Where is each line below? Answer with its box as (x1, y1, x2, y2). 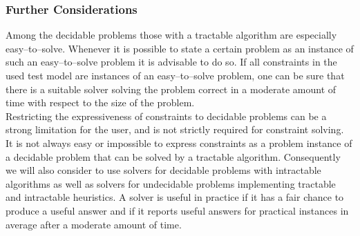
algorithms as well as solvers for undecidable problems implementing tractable (6, 176, 336, 190)
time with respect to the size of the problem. (6, 95, 195, 110)
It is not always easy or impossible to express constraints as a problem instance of (6, 135, 352, 150)
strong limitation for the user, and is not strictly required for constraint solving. (6, 122, 344, 137)
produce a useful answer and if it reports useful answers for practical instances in (6, 203, 349, 217)
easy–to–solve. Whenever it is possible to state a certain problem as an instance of (6, 41, 354, 55)
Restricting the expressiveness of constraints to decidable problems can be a (6, 108, 327, 123)
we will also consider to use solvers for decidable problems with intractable (6, 163, 321, 177)
